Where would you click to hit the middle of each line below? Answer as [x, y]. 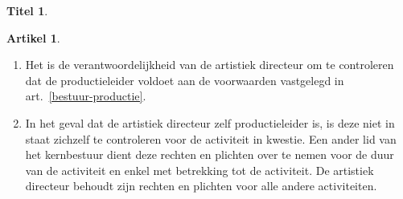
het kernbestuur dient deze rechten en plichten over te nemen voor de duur [210, 154]
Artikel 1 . [33, 37]
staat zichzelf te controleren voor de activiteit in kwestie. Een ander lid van [211, 138]
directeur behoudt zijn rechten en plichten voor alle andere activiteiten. [201, 186]
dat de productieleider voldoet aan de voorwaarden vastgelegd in [185, 80]
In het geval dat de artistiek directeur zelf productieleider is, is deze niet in [210, 122]
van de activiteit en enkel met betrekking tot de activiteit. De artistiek [199, 170]
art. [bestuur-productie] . [86, 96]
